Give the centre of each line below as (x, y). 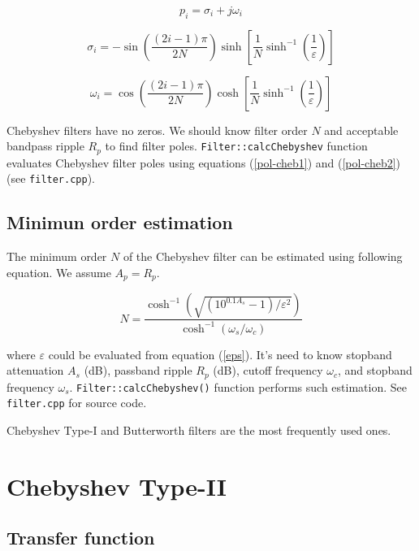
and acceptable (361, 130)
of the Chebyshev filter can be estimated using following (263, 256)
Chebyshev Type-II (117, 486)
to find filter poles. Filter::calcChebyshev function (236, 146)
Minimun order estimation (120, 222)
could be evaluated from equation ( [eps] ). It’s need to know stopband (220, 354)
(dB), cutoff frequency (268, 370)
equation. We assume (59, 272)
